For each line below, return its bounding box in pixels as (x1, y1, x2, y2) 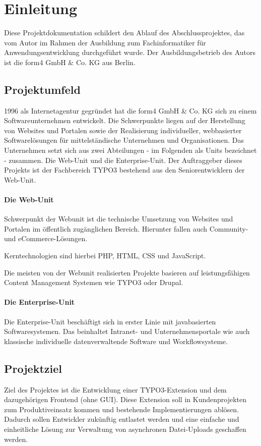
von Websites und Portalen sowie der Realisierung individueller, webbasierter (4, 125, 242, 135)
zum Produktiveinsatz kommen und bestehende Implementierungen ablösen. (4, 404, 239, 414)
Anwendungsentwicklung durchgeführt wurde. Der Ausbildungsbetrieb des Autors (4, 47, 256, 58)
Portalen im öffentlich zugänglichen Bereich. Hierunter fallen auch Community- (4, 223, 248, 234)
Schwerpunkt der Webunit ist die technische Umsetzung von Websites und (4, 213, 233, 224)
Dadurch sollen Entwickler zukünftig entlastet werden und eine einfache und (4, 414, 239, 424)
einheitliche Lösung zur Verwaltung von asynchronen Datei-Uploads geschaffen (4, 423, 246, 434)
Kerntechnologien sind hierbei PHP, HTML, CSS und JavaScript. (4, 250, 206, 261)
